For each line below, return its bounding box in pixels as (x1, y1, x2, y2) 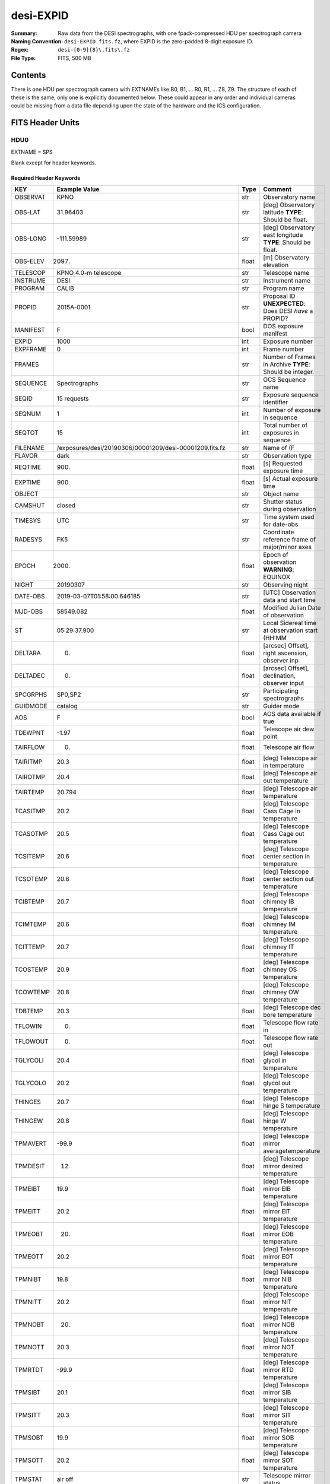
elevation (263, 261, 289, 269)
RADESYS (14, 535, 43, 544)
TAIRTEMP (14, 788, 45, 797)
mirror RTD (263, 1366, 294, 1374)
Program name (263, 284, 305, 293)
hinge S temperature (263, 1102, 321, 1110)
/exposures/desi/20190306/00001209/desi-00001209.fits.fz (56, 444, 226, 452)
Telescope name (263, 269, 310, 277)
